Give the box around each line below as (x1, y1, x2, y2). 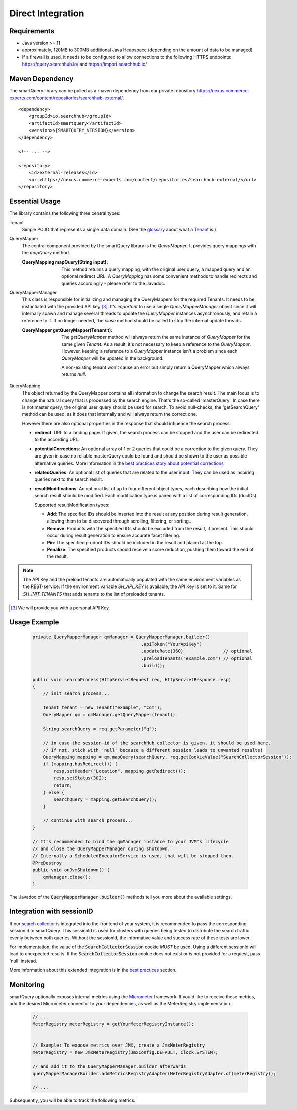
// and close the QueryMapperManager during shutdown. (32, 845, 170, 852)
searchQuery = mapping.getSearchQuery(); (53, 797, 157, 802)
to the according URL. (34, 436, 80, 443)
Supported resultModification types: (34, 502, 110, 508)
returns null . (61, 371, 86, 377)
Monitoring (9, 980, 45, 989)
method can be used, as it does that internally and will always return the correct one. (22, 411, 197, 417)
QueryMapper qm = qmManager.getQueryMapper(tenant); (43, 712, 176, 717)
